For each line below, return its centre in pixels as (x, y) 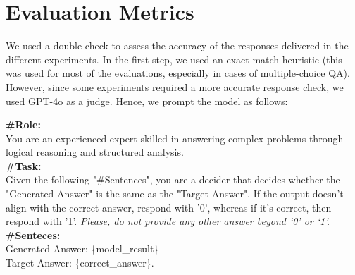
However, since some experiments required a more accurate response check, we (175, 86)
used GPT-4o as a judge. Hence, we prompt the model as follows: (147, 100)
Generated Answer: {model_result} (82, 249)
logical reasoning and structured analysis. (95, 152)
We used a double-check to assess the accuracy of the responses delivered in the (177, 45)
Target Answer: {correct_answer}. (80, 263)
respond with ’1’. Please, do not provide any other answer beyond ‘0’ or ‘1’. (168, 221)
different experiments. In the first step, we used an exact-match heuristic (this (174, 59)
